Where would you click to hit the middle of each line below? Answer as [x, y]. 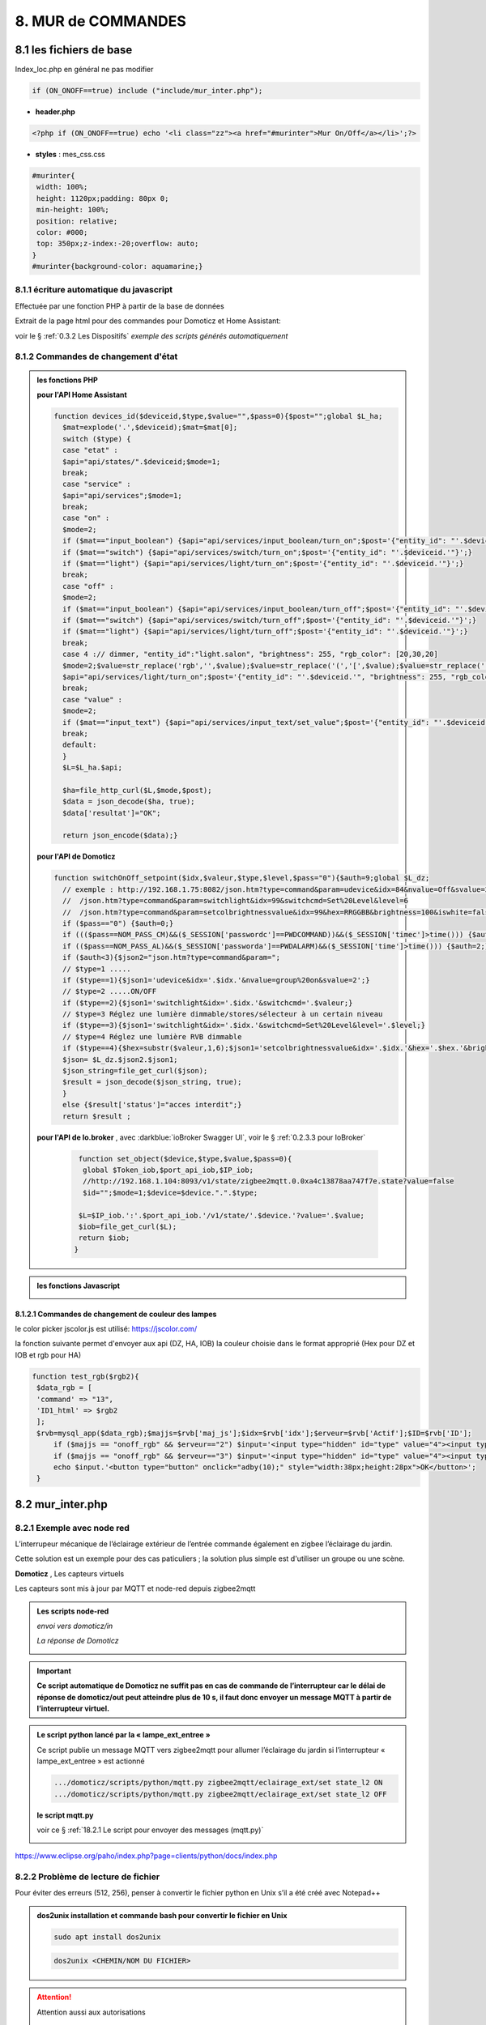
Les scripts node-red [73, 1611]
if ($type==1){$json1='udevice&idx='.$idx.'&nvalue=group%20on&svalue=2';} [216, 980]
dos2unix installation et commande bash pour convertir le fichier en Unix [162, 1915]
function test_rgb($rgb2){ [85, 1376]
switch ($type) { [96, 439]
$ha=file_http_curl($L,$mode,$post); [137, 790]
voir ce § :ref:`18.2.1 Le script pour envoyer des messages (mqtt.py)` [150, 1830]
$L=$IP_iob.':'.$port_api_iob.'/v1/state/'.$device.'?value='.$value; [221, 1215]
